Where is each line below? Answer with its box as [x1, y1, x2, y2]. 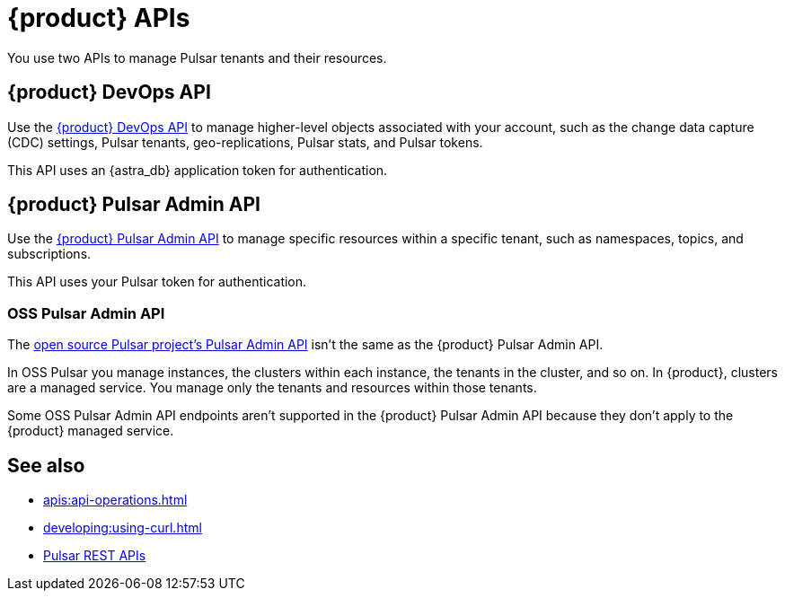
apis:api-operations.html [43, 492, 188, 508]
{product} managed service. [7, 423, 174, 439]
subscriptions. [7, 246, 92, 262]
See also [7, 453, 85, 477]
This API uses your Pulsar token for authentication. [7, 274, 307, 290]
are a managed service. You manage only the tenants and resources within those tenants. [7, 380, 537, 396]
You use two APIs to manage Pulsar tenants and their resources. [7, 49, 387, 66]
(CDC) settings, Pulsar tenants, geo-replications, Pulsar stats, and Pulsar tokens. [7, 134, 483, 150]
